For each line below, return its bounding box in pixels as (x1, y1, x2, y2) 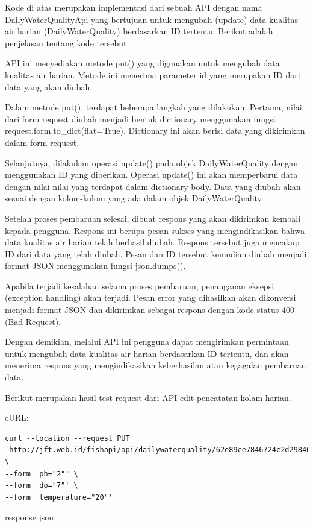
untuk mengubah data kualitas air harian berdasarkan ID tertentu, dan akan (5, 347, 289, 359)
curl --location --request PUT (5, 434, 130, 443)
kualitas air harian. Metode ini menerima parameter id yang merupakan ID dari (5, 68, 300, 81)
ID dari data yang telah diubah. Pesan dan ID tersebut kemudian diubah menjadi (5, 247, 307, 260)
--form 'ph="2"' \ (5, 469, 78, 478)
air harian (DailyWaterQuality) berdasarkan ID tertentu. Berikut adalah (5, 25, 273, 37)
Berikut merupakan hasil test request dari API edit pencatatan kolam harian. (5, 391, 291, 403)
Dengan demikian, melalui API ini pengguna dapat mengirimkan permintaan (5, 335, 289, 348)
